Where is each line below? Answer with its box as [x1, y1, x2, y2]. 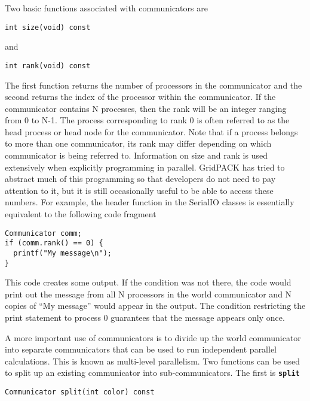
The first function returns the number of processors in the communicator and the [5, 78, 302, 91]
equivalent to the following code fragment [5, 208, 156, 220]
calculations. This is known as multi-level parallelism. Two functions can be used [5, 354, 300, 367]
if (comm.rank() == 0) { [5, 239, 103, 248]
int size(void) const [5, 23, 91, 32]
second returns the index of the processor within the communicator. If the [5, 90, 276, 103]
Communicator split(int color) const [5, 388, 155, 397]
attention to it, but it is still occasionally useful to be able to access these [5, 184, 274, 196]
